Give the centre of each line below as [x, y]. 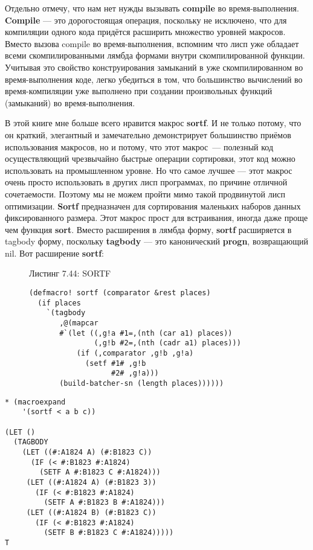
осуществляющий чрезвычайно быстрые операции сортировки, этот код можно [150, 158]
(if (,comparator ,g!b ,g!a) [135, 353]
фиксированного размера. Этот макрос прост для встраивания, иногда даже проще [156, 218]
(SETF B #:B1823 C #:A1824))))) [109, 533]
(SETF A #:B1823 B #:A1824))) [104, 503]
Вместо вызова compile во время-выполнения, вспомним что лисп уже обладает [152, 43]
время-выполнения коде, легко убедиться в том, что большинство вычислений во [154, 79]
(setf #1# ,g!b [116, 363]
